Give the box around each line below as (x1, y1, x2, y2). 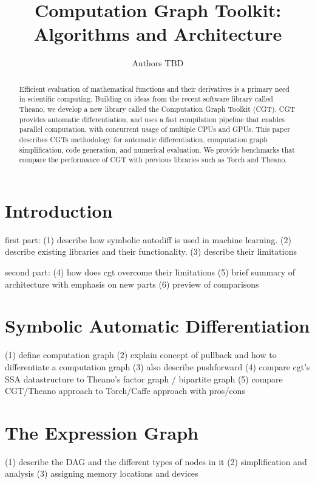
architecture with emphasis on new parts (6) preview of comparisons (5, 277, 259, 290)
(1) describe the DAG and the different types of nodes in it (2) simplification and (5, 455, 307, 468)
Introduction (5, 198, 113, 223)
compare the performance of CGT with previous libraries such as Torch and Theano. (19, 154, 287, 165)
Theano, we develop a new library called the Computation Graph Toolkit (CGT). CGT (19, 104, 296, 114)
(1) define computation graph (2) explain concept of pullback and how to (5, 348, 277, 361)
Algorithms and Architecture (33, 21, 282, 46)
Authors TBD (132, 57, 184, 69)
